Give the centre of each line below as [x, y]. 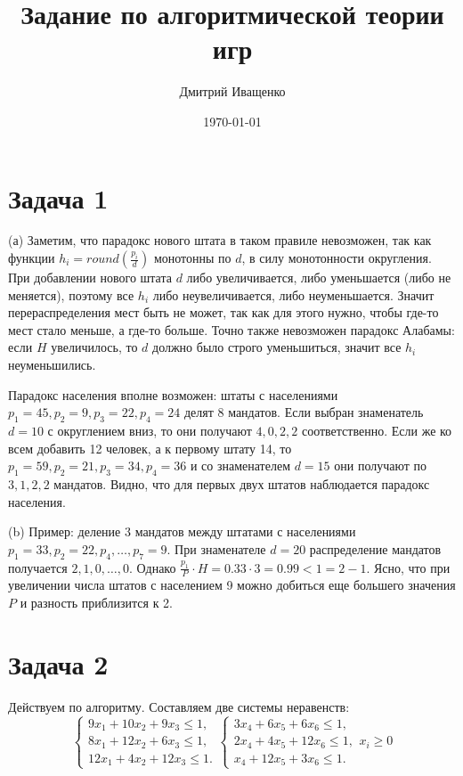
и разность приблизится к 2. [96, 602]
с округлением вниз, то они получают [150, 430]
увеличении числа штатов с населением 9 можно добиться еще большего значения [232, 585]
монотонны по [192, 258]
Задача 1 [58, 197]
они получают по [381, 466]
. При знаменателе [216, 548]
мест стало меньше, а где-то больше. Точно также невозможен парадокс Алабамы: [231, 329]
